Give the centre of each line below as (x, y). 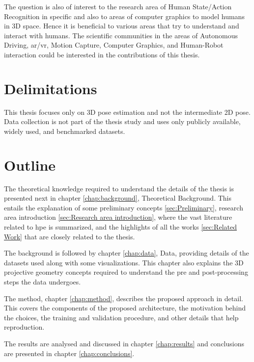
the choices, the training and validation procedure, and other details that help (121, 317)
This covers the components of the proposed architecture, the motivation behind (125, 308)
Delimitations (51, 88)
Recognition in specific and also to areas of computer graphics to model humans (124, 16)
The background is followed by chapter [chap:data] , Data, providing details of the (127, 253)
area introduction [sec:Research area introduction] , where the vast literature (118, 217)
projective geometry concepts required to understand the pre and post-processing (126, 272)
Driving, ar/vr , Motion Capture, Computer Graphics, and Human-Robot (114, 45)
